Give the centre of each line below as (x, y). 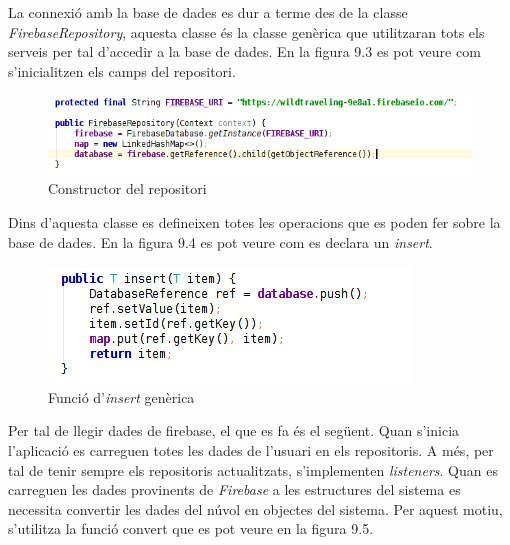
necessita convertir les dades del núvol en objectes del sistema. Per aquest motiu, (255, 508)
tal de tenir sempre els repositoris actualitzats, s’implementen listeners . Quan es (253, 469)
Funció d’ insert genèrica (121, 396)
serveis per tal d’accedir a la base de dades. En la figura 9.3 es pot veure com (244, 51)
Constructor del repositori (127, 188)
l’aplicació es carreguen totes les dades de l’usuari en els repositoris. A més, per (251, 449)
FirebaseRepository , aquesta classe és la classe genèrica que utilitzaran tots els (246, 31)
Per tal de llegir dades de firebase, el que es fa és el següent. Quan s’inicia (234, 430)
